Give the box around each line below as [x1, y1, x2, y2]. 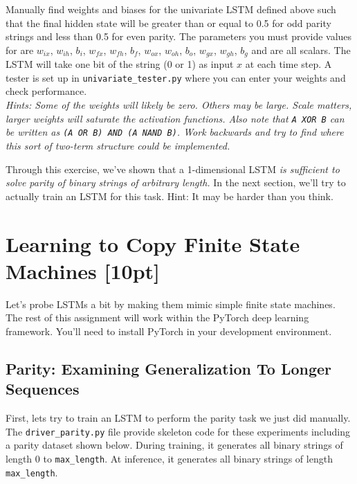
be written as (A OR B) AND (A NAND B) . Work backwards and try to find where [6, 125, 344, 139]
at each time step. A [245, 57, 332, 71]
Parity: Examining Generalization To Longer [6, 357, 332, 379]
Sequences [6, 378, 80, 400]
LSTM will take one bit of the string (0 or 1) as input [6, 57, 234, 71]
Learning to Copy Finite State [6, 229, 300, 258]
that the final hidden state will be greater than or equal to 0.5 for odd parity [6, 15, 331, 30]
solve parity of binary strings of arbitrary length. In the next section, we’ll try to [6, 175, 346, 190]
